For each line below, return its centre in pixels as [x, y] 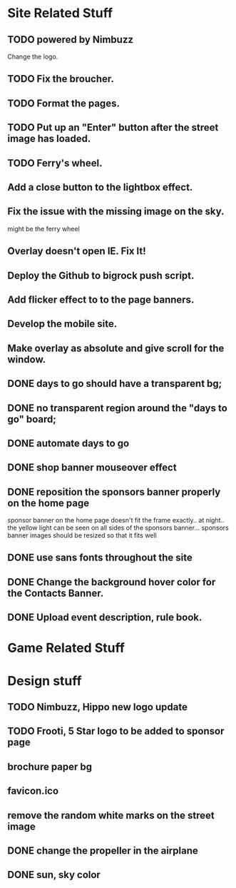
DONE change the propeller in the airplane [103, 851]
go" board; [32, 419]
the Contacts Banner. [56, 593]
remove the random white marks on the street [111, 815]
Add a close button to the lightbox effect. [100, 187]
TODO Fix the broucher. [61, 79]
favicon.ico [33, 791]
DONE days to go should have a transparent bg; [115, 384]
